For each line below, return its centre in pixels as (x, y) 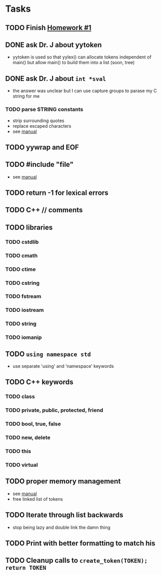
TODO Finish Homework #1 (48, 28)
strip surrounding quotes (38, 121)
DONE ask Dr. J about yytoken (54, 45)
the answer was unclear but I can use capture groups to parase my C (85, 91)
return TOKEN (26, 568)
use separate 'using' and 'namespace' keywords (63, 366)
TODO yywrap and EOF (42, 147)
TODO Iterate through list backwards (64, 515)
